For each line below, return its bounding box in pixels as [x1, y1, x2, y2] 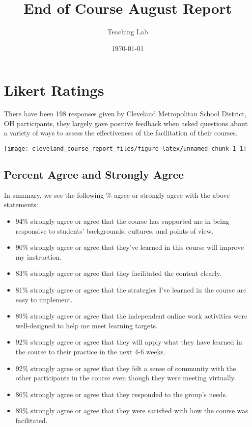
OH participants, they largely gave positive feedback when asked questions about [4, 118, 248, 128]
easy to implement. [15, 294, 73, 304]
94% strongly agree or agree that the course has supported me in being [15, 216, 229, 226]
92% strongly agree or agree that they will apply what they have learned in [15, 337, 242, 347]
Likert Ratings [4, 80, 104, 100]
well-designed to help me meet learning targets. [15, 320, 158, 330]
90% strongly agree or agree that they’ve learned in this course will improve [15, 242, 244, 252]
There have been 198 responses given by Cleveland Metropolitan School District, [4, 108, 247, 119]
